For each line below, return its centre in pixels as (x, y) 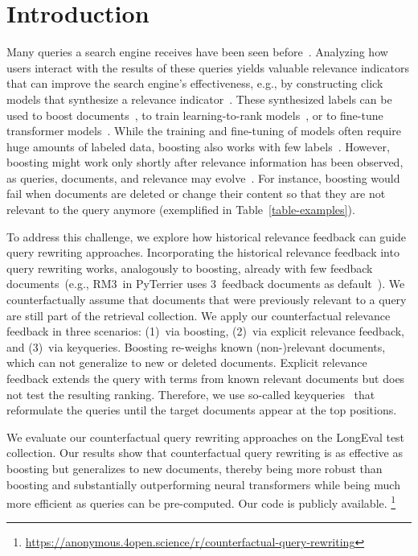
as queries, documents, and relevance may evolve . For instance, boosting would (203, 177)
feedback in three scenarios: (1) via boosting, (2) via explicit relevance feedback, (206, 331)
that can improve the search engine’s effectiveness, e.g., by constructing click (195, 83)
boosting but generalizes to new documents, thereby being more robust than (195, 468)
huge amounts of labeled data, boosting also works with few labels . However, (198, 146)
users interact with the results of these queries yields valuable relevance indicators (208, 67)
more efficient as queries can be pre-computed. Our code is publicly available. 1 (201, 502)
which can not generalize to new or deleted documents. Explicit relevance (187, 362)
